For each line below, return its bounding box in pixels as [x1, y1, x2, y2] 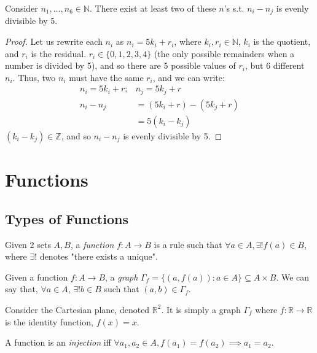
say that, [5, 282, 38, 295]
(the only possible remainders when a [154, 47, 295, 60]
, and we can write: [152, 71, 225, 83]
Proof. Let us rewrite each [5, 35, 103, 48]
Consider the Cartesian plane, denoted [5, 303, 150, 316]
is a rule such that [154, 238, 222, 250]
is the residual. [31, 47, 87, 60]
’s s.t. [224, 2, 245, 14]
